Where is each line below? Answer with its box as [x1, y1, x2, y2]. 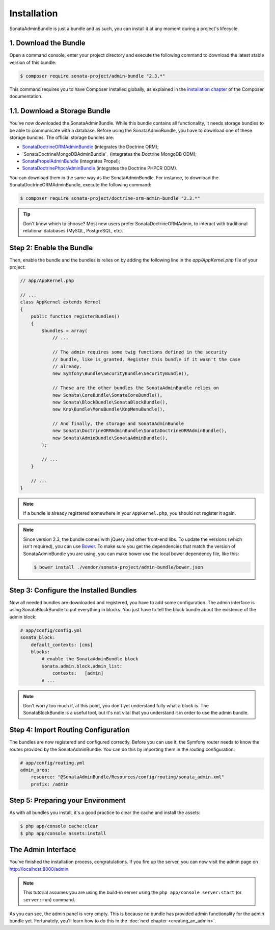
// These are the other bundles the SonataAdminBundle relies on [52, 385, 219, 391]
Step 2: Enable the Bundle [9, 243, 93, 252]
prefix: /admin [31, 781, 69, 787]
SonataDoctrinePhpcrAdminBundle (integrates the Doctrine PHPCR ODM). [22, 165, 178, 171]
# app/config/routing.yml [20, 760, 85, 766]
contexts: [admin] [52, 671, 104, 676]
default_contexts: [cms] [31, 641, 93, 648]
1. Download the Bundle [9, 39, 86, 47]
